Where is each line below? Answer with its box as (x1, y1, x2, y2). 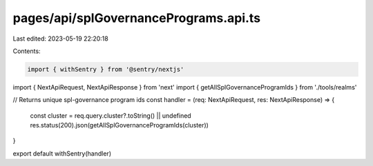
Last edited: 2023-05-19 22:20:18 (12, 34, 108, 43)
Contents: (12, 47, 41, 55)
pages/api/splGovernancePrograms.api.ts (12, 10, 261, 25)
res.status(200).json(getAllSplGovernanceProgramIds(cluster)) (30, 121, 209, 129)
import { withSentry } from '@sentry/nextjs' (27, 65, 184, 73)
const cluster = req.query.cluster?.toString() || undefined (30, 111, 191, 120)
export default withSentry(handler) (12, 149, 112, 158)
